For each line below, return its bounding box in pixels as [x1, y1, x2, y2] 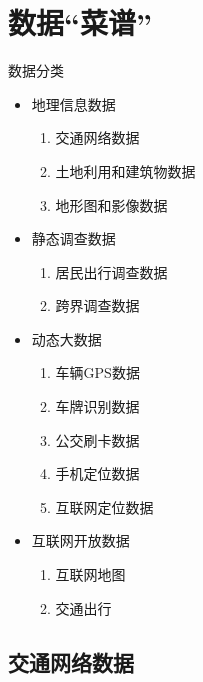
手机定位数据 [55, 463, 140, 484]
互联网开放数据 [31, 530, 130, 551]
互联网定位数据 [55, 496, 154, 517]
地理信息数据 [31, 93, 116, 114]
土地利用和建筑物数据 [55, 160, 196, 181]
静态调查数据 [31, 228, 116, 249]
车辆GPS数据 [55, 362, 140, 383]
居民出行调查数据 [55, 261, 168, 282]
